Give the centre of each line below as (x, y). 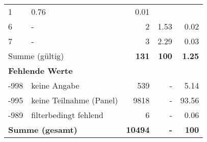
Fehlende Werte (41, 70)
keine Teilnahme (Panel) (75, 100)
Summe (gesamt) (43, 130)
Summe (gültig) (36, 56)
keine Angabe (55, 85)
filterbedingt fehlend (67, 115)
